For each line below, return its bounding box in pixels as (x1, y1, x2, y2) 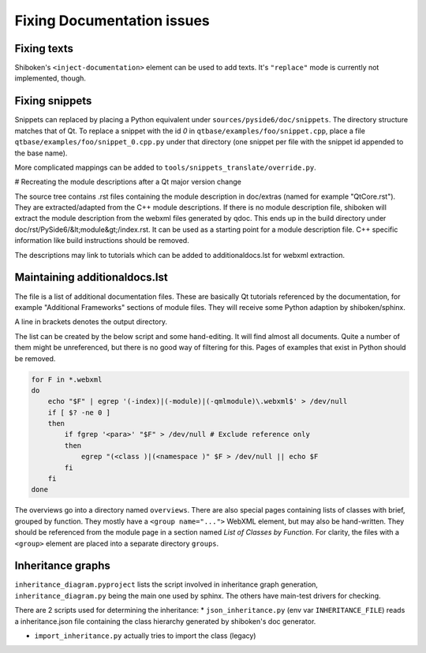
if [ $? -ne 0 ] (47, 408, 110, 417)
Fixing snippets (14, 95, 92, 108)
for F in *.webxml (31, 375, 103, 384)
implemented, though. (14, 73, 87, 83)
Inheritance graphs (14, 559, 110, 573)
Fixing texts (14, 42, 74, 55)
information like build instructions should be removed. (14, 236, 189, 245)
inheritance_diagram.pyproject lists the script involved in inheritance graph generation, (14, 580, 319, 589)
